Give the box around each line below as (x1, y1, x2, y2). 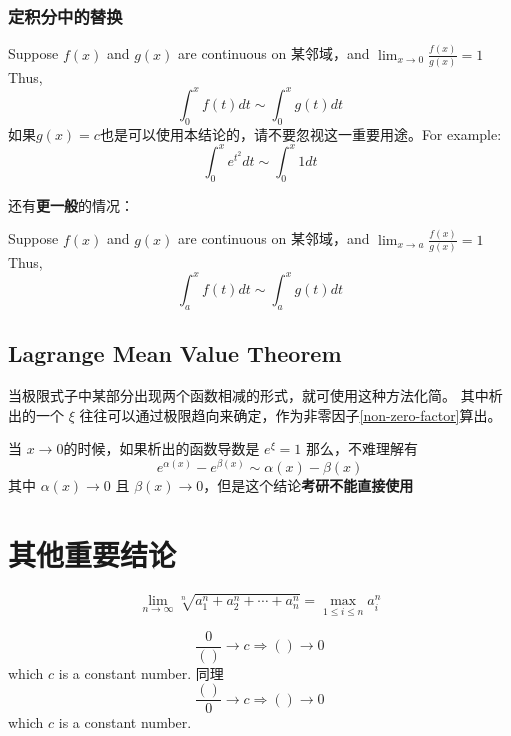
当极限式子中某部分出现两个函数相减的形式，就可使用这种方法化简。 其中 (8, 384, 489, 405)
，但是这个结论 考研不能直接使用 (203, 474, 414, 495)
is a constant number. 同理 (58, 662, 224, 683)
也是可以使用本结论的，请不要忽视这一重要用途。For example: (99, 123, 502, 144)
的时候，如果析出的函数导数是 (63, 438, 260, 459)
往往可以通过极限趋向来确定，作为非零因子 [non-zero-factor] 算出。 (79, 404, 502, 425)
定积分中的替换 (8, 3, 123, 28)
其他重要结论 (8, 533, 177, 574)
